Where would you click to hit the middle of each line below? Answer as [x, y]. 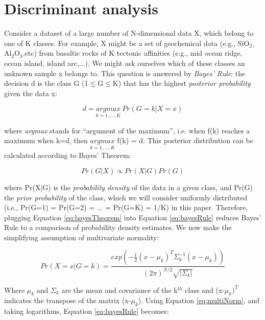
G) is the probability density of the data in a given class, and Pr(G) [148, 187]
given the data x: [31, 93]
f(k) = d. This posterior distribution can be [185, 140]
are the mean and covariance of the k [119, 290]
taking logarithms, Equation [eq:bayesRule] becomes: [87, 311]
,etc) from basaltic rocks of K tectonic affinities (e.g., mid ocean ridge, [132, 53]
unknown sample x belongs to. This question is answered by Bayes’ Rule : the [125, 73]
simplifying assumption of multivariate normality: [82, 237]
